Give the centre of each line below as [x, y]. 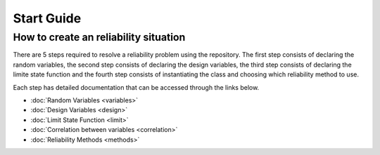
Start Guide [47, 18]
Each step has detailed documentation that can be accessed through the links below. [136, 87]
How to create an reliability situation [99, 37]
